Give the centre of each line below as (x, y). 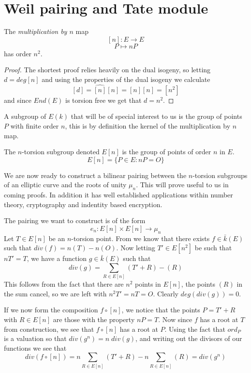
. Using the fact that (195, 329)
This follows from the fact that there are (64, 284)
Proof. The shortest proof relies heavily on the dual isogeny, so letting (107, 70)
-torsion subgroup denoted (61, 152)
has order (18, 53)
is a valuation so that (35, 338)
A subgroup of (25, 116)
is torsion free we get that (103, 100)
